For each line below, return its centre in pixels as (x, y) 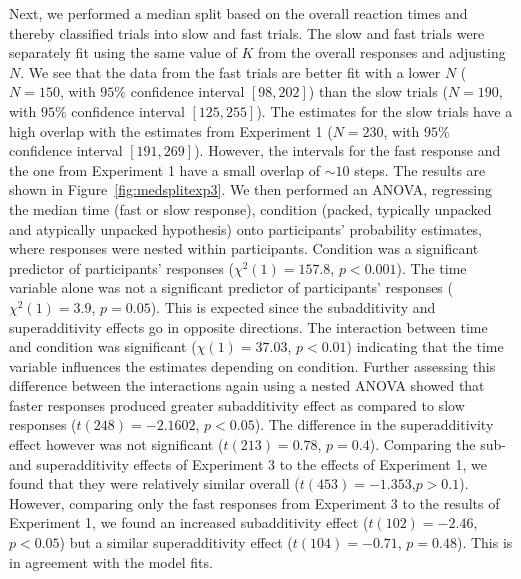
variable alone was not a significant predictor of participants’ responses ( (231, 287)
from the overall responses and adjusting (381, 52)
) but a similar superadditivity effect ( (176, 542)
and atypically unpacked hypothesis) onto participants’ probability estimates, (246, 228)
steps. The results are (420, 169)
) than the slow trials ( (378, 91)
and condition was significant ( (103, 346)
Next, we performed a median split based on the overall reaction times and (238, 13)
